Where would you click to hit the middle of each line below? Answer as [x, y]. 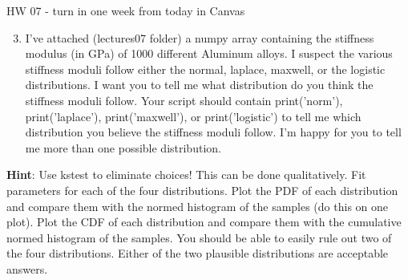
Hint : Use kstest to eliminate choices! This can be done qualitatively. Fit [186, 174]
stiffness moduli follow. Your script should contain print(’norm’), [184, 100]
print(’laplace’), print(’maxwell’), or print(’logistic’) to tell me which [193, 116]
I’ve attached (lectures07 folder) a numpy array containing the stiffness [200, 37]
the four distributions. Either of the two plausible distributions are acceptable [198, 253]
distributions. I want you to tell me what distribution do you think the [199, 85]
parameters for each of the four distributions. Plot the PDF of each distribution [202, 190]
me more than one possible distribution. [123, 147]
